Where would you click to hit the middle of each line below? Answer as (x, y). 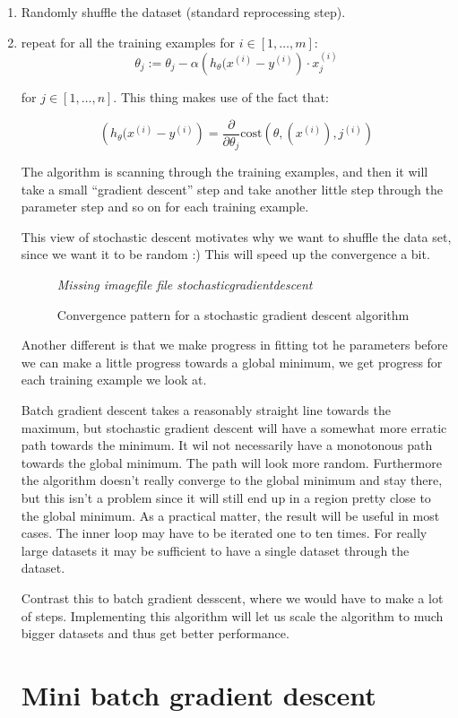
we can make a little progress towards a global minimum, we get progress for (232, 362)
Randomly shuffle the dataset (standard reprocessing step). (183, 12)
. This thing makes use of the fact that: (221, 97)
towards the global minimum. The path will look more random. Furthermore (231, 462)
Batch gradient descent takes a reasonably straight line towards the (206, 410)
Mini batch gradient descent (199, 694)
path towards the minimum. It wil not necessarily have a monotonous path (227, 445)
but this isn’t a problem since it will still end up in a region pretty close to (226, 498)
